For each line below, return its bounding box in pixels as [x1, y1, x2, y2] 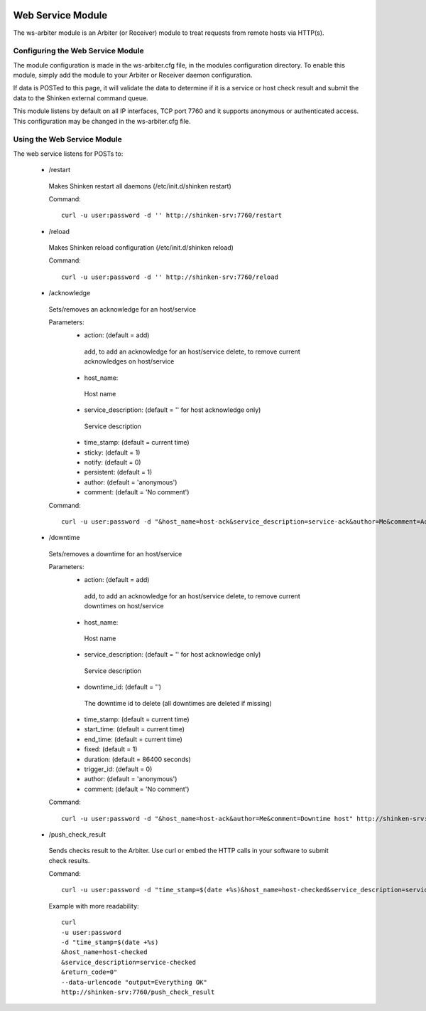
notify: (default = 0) [84, 457, 141, 466]
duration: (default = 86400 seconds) [84, 755, 191, 763]
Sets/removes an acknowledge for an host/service [48, 305, 197, 313]
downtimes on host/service [84, 602, 164, 610]
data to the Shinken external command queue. [13, 93, 148, 102]
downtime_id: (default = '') [84, 683, 162, 692]
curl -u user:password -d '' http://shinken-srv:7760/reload [61, 272, 278, 281]
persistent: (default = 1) [84, 468, 153, 477]
